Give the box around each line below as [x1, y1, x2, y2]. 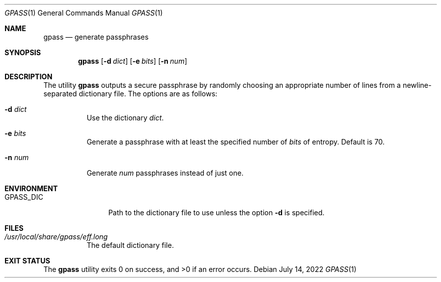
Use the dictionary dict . [86, 113, 164, 122]
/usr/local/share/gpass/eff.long [5, 232, 108, 241]
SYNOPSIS [5, 48, 41, 57]
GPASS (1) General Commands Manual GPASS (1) [5, 9, 163, 17]
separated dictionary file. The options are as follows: [43, 89, 218, 98]
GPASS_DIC [5, 193, 43, 201]
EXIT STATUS [5, 256, 50, 265]
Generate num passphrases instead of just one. [86, 169, 244, 177]
